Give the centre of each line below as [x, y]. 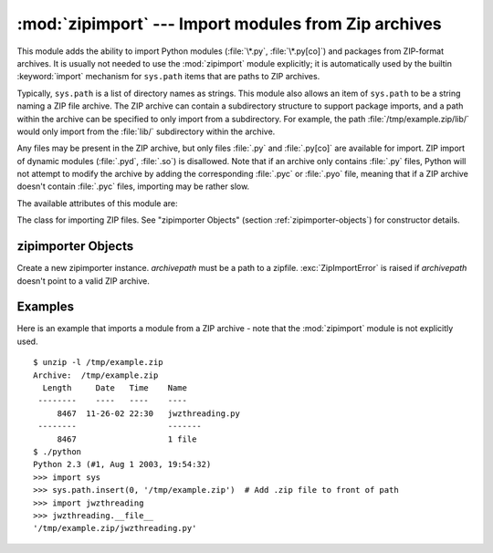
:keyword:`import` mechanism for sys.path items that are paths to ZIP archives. [168, 77]
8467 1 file [127, 439]
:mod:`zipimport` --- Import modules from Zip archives [229, 24]
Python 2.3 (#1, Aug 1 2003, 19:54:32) [122, 464]
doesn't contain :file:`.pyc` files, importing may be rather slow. [133, 186]
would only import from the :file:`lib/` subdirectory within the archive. [146, 131]
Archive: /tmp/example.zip [96, 375]
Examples [46, 307]
